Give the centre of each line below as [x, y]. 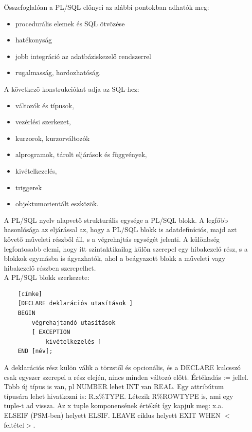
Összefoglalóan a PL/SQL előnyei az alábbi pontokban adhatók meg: [107, 7]
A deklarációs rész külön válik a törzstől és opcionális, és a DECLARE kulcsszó [122, 367]
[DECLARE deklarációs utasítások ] [75, 304]
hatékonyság [34, 40]
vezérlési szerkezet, [43, 122]
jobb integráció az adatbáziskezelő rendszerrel [83, 56]
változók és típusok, [45, 105]
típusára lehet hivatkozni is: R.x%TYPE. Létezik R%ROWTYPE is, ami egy [119, 396]
